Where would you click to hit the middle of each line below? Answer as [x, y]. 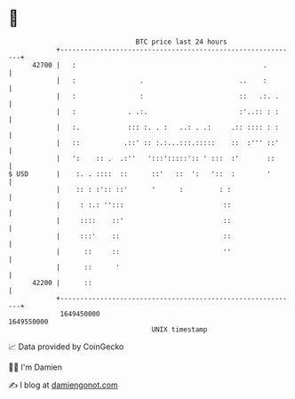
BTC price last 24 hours [181, 42]
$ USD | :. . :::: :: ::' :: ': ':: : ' [140, 174]
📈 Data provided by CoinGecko [66, 347]
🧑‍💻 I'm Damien [36, 367]
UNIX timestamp [179, 329]
